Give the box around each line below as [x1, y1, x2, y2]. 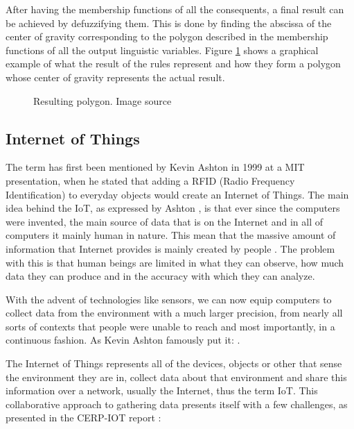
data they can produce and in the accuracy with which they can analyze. [6, 269, 315, 283]
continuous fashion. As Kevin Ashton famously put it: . [6, 333, 240, 347]
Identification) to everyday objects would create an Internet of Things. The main [6, 187, 349, 201]
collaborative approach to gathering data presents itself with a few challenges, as [6, 396, 348, 411]
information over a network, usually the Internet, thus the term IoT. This [6, 383, 318, 398]
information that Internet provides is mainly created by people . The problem [6, 241, 335, 255]
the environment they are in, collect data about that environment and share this [6, 369, 347, 384]
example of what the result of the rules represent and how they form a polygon [6, 56, 341, 71]
